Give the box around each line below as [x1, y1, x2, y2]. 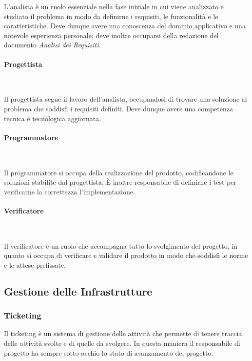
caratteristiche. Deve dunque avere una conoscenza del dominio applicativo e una [4, 21, 246, 31]
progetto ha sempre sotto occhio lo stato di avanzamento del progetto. [4, 347, 213, 358]
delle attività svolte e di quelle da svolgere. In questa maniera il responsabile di [4, 338, 240, 348]
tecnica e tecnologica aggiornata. [4, 113, 101, 123]
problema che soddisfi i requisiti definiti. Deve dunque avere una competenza [4, 103, 233, 113]
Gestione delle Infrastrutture [4, 283, 153, 298]
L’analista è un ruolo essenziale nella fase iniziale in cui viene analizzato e [4, 1, 224, 11]
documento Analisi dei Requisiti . [4, 40, 101, 50]
